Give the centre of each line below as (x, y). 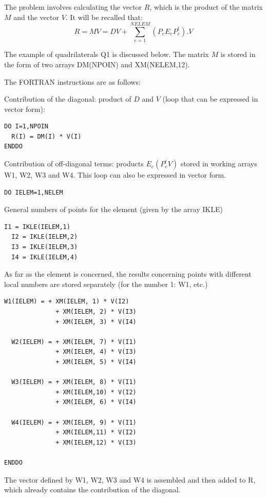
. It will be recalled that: (104, 17)
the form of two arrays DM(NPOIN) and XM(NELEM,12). (97, 64)
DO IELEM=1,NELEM (34, 192)
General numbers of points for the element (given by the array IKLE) (113, 209)
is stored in (238, 54)
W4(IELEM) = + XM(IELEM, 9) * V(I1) (74, 422)
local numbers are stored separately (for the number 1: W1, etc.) (106, 284)
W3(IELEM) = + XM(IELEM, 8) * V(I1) (74, 382)
